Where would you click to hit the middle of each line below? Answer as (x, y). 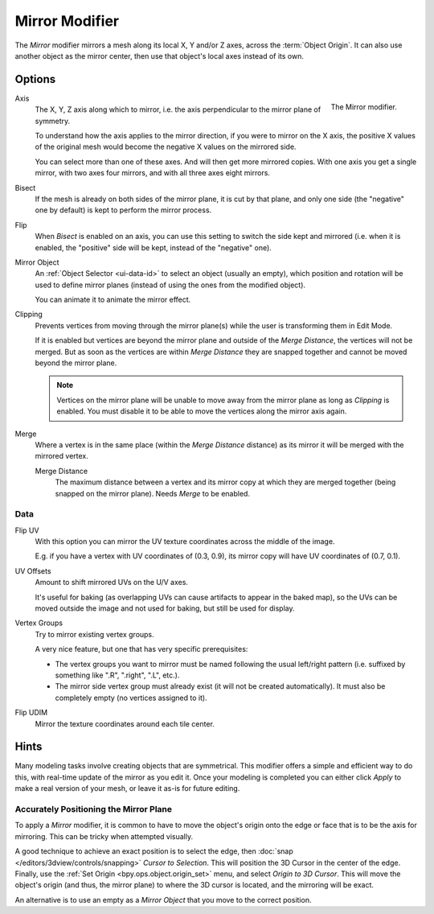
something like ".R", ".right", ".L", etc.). (117, 675)
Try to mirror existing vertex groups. (94, 634)
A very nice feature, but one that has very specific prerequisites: (141, 649)
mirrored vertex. (61, 456)
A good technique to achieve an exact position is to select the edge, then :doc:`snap (154, 851)
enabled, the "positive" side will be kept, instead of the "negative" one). (154, 247)
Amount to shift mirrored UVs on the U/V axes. (112, 583)
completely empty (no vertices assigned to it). (131, 698)
